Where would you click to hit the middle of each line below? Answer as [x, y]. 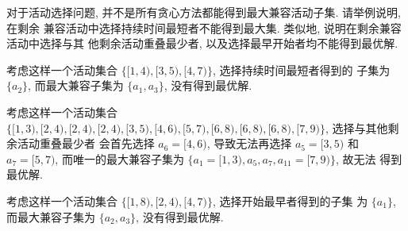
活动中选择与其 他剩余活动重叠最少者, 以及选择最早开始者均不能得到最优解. [202, 43]
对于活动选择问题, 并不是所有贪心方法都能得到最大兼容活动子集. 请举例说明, [204, 12]
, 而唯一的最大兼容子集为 [119, 158]
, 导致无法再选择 [249, 143]
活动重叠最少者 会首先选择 [86, 143]
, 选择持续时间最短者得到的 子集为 [301, 69]
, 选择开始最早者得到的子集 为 [290, 200]
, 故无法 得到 [369, 158]
